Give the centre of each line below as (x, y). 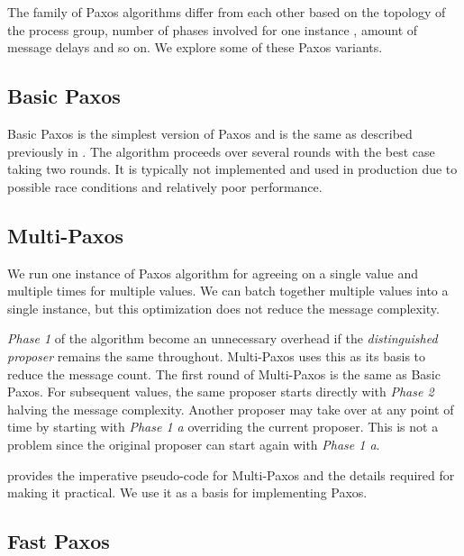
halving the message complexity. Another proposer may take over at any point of (231, 409)
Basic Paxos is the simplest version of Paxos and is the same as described (210, 133)
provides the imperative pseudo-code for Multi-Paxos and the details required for (231, 474)
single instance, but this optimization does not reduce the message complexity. (223, 308)
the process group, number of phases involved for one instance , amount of (213, 29)
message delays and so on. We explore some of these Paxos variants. (195, 47)
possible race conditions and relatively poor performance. (165, 186)
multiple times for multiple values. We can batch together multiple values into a (228, 291)
